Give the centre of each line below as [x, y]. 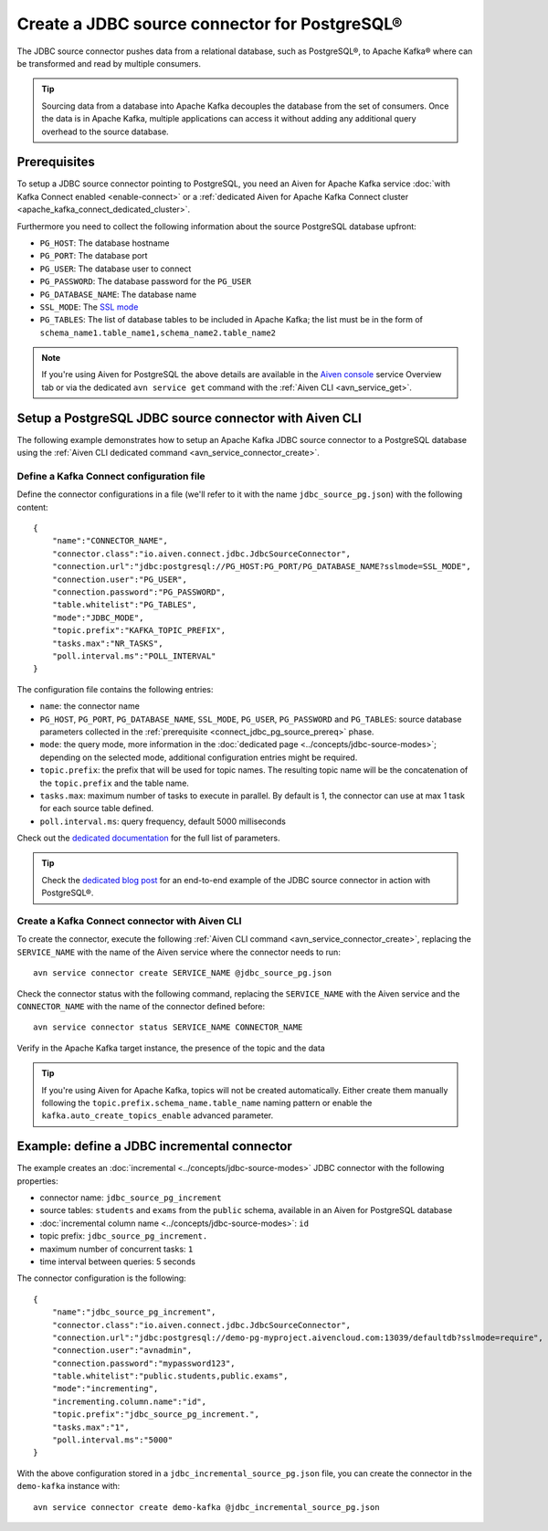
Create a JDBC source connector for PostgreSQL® [210, 24]
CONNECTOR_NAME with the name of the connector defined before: [141, 1006]
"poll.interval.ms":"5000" [112, 1440]
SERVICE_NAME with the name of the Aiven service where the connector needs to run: [179, 952]
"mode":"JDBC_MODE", [98, 618]
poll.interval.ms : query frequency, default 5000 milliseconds [163, 821]
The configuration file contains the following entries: [115, 689]
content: [33, 507]
